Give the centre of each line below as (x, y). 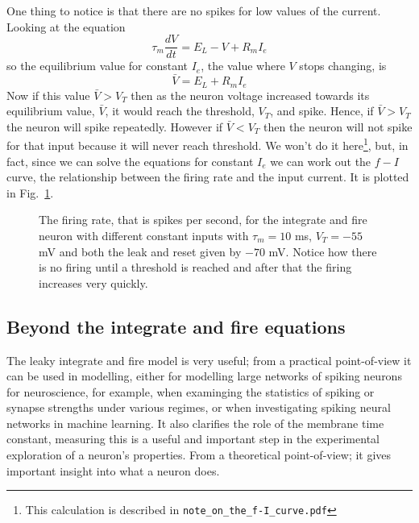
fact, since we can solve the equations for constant (130, 161)
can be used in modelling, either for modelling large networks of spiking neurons (204, 376)
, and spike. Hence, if (322, 111)
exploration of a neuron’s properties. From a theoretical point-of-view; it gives (199, 455)
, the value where (243, 66)
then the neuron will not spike (338, 126)
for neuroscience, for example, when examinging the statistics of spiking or (191, 391)
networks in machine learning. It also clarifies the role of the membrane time (195, 423)
